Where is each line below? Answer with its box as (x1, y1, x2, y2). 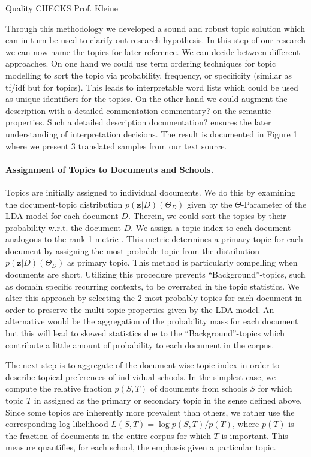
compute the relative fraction (5, 382, 112, 395)
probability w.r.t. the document (5, 221, 122, 233)
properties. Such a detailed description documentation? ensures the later (5, 116, 271, 128)
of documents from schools (150, 382, 247, 395)
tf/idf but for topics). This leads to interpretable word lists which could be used (5, 80, 298, 93)
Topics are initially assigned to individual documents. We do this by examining (5, 185, 296, 198)
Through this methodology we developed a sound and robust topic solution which (5, 22, 306, 34)
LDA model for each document (5, 209, 119, 222)
